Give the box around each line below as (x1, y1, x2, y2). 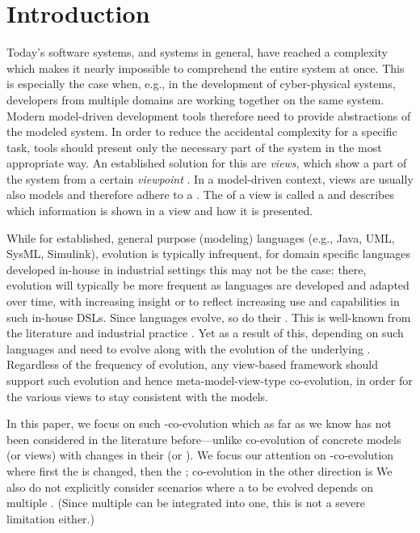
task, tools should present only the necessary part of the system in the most (6, 138, 382, 155)
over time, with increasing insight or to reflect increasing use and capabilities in (6, 293, 400, 310)
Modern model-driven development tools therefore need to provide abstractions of (6, 107, 411, 124)
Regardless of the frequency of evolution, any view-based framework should (6, 356, 378, 373)
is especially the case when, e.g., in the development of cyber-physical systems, (6, 75, 396, 92)
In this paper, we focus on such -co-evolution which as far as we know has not (6, 415, 392, 432)
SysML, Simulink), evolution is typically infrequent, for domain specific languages (6, 245, 410, 262)
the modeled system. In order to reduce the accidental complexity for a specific (6, 123, 397, 140)
